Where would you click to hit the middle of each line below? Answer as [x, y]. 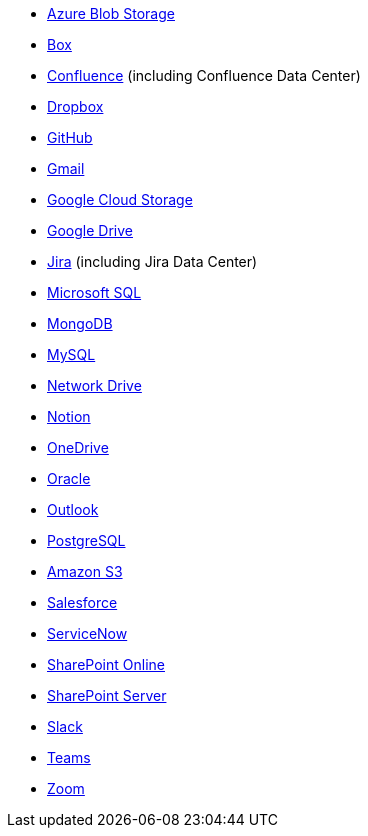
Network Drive [94, 385]
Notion [69, 416]
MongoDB [80, 323]
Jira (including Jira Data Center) [152, 261]
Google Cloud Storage [120, 199]
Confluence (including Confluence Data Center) [204, 75]
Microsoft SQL [94, 292]
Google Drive [90, 230]
